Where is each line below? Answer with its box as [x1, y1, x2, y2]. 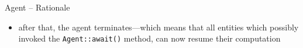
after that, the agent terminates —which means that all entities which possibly [18, 20, 299, 33]
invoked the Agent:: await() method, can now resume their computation [18, 32, 281, 44]
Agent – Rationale [5, 1, 70, 13]
